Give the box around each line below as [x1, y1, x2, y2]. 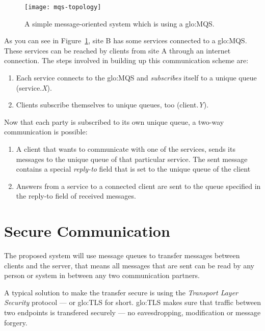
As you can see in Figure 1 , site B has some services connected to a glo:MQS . [4, 35, 247, 46]
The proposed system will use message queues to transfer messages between [4, 250, 240, 261]
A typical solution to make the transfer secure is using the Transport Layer [4, 287, 238, 297]
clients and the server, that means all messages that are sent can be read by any [4, 260, 255, 270]
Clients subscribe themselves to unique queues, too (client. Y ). [16, 99, 209, 110]
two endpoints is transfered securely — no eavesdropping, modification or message [4, 307, 261, 318]
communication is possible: [4, 126, 88, 137]
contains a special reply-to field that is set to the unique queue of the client [16, 163, 251, 174]
